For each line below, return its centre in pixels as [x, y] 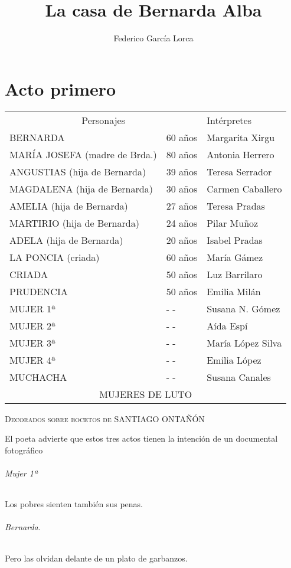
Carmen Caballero [244, 188]
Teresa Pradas [236, 205]
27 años [182, 205]
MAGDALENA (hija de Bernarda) [81, 188]
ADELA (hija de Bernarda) [66, 240]
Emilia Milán [234, 291]
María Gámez [235, 257]
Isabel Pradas [235, 240]
